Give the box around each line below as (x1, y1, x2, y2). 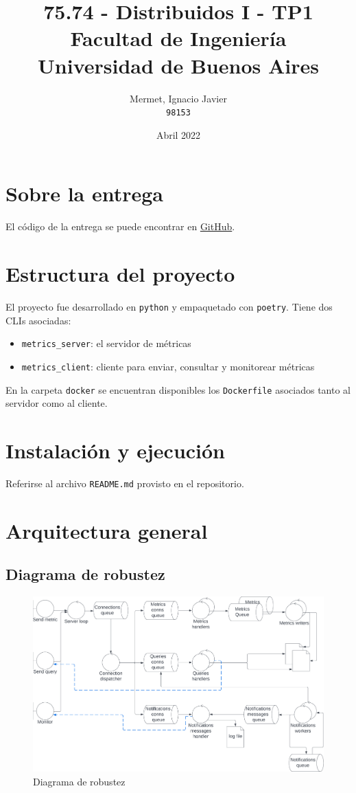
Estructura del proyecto (5, 260, 235, 288)
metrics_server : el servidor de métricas (21, 336, 191, 350)
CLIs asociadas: (5, 313, 71, 327)
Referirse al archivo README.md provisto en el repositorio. (5, 476, 244, 490)
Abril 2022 (156, 127, 201, 142)
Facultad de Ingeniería (70, 24, 287, 52)
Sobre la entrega (5, 179, 163, 208)
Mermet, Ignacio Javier (130, 91, 227, 105)
